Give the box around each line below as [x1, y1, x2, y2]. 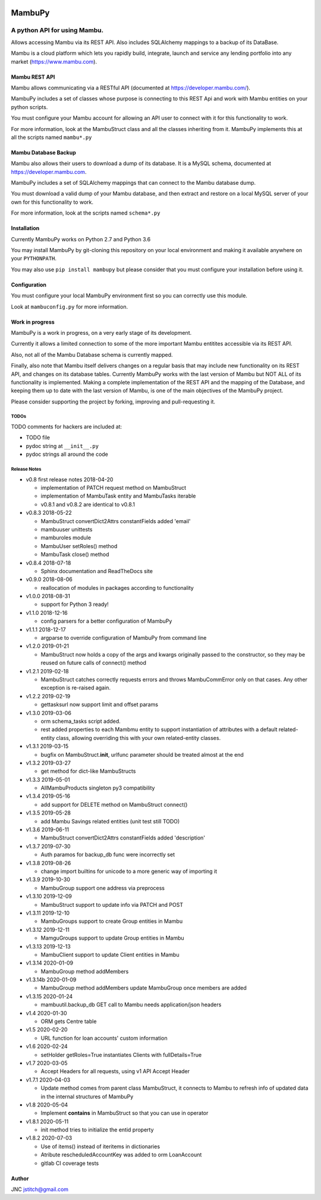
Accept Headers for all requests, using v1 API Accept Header [40, 1068, 190, 1075]
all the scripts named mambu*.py [11, 133, 92, 141]
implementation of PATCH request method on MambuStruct [40, 484, 187, 492]
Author [11, 1174, 29, 1182]
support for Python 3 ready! [40, 601, 109, 608]
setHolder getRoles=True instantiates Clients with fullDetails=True [40, 1051, 202, 1058]
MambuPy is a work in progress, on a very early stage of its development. [11, 329, 192, 336]
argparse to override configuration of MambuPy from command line [40, 635, 207, 642]
